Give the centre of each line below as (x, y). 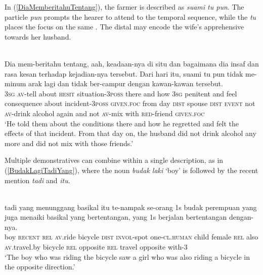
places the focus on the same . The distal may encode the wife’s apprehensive (124, 27)
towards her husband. (38, 36)
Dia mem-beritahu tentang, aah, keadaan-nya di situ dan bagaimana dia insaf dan (132, 63)
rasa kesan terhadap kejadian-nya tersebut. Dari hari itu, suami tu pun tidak (124, 73)
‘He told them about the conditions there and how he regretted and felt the (122, 123)
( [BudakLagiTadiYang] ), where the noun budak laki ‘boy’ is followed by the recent (131, 170)
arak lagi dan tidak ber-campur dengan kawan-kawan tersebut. (126, 83)
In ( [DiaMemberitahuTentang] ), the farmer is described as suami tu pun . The (124, 7)
